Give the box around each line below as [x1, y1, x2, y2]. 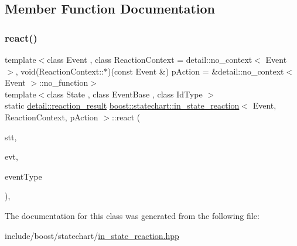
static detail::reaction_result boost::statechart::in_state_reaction [5, 99, 240, 112]
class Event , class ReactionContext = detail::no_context [47, 53, 252, 65]
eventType [5, 170, 42, 182]
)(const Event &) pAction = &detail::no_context [107, 65, 284, 77]
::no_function [39, 76, 88, 89]
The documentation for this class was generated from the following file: [5, 209, 260, 221]
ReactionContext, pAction [5, 110, 98, 123]
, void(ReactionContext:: [15, 65, 104, 77]
